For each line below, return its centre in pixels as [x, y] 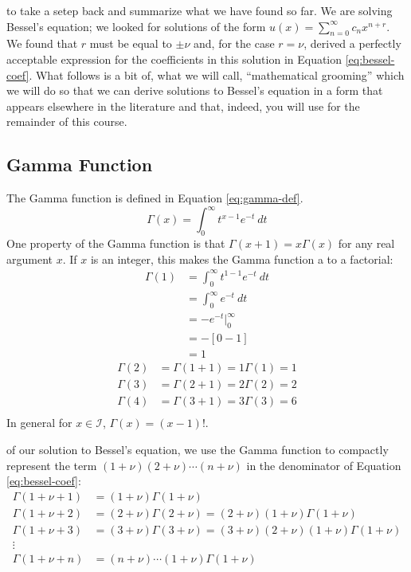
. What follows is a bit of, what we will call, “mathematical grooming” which [217, 74]
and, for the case [234, 43]
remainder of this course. [67, 121]
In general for [39, 423]
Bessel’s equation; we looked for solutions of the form [136, 26]
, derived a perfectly [352, 43]
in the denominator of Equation [324, 465]
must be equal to [131, 43]
